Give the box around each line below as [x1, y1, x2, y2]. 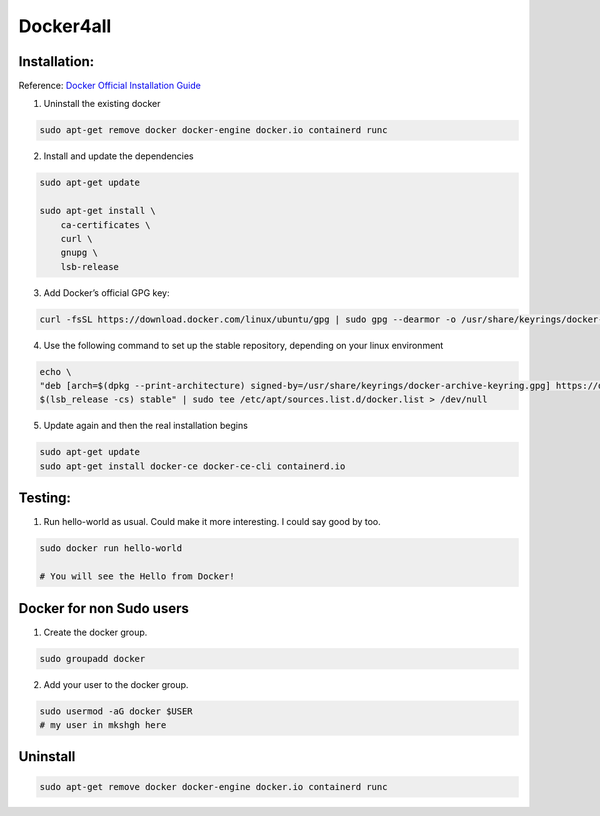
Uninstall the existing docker [43, 98, 161, 110]
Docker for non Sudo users [18, 600, 190, 617]
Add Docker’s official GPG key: [43, 286, 170, 299]
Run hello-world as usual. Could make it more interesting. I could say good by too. [43, 516, 382, 528]
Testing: [18, 490, 72, 507]
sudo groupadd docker [39, 653, 146, 664]
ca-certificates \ [60, 219, 151, 230]
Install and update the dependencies [43, 150, 194, 162]
